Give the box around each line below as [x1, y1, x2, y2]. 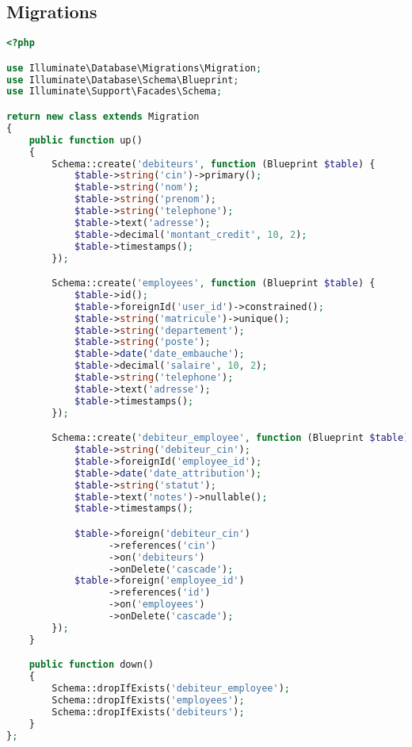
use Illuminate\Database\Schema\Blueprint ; [6, 74, 239, 86]
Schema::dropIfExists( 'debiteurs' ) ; [51, 706, 245, 718]
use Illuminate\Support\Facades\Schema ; [6, 86, 223, 98]
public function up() [29, 134, 143, 146]
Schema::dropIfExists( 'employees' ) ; [51, 695, 245, 707]
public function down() [29, 659, 154, 671]
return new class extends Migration [6, 111, 200, 123]
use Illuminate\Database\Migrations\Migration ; [6, 62, 262, 74]
